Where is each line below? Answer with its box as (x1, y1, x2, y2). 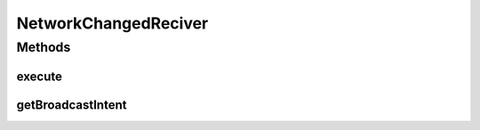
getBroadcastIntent (16, 97, 127, 112)
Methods (16, 39, 71, 55)
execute (16, 69, 62, 84)
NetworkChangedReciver (16, 13, 209, 33)
